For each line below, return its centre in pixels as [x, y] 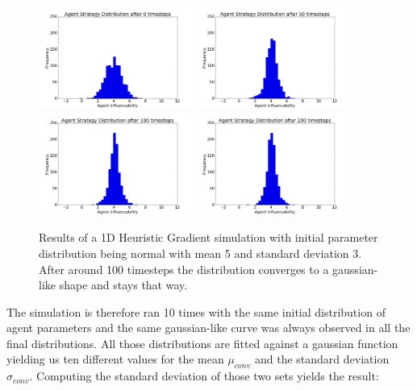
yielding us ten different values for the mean [115, 359]
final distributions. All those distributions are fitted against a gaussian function [202, 343]
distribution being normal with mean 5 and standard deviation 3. [200, 253]
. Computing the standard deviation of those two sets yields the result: [204, 376]
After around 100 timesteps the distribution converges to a [184, 269]
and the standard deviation [322, 359]
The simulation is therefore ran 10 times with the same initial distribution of [196, 311]
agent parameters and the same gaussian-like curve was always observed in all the [208, 328]
